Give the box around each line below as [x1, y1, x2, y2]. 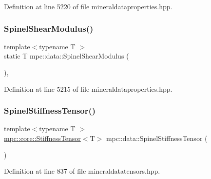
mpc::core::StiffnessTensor [4, 133, 81, 143]
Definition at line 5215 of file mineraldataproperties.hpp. [4, 83, 173, 94]
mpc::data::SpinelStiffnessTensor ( [106, 133, 208, 143]
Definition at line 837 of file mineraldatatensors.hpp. [4, 166, 160, 176]
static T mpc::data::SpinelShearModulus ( [4, 51, 129, 61]
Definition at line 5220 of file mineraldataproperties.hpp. [4, 1, 173, 11]
